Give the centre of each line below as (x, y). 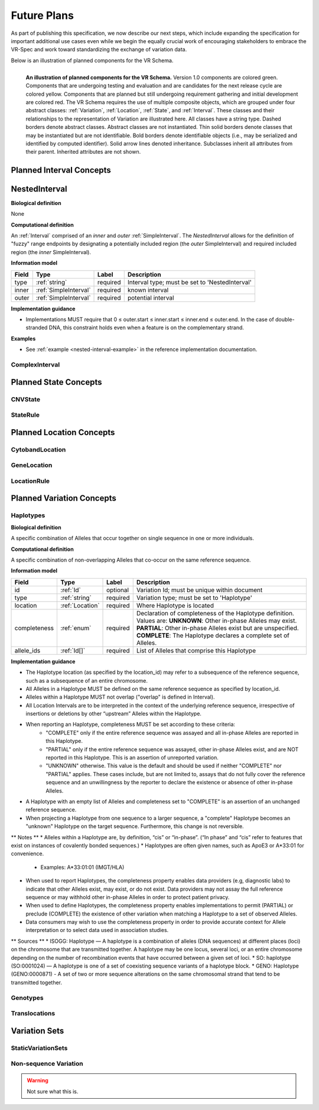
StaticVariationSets (39, 1048)
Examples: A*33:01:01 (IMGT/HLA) (82, 867)
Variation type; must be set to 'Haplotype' (194, 598)
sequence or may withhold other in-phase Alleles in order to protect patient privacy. (128, 897)
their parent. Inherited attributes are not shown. (83, 152)
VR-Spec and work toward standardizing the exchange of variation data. (99, 50)
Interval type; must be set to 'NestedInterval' (190, 282)
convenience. (27, 853)
